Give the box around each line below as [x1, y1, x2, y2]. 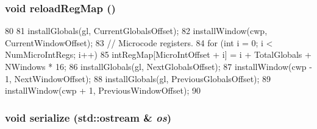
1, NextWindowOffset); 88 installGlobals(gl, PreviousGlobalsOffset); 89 [5, 72, 271, 85]
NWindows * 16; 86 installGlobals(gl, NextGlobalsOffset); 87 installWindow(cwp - [5, 60, 312, 72]
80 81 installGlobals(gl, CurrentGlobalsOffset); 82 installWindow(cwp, [5, 24, 268, 37]
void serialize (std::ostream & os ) [5, 110, 172, 125]
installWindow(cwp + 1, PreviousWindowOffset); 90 [5, 84, 201, 97]
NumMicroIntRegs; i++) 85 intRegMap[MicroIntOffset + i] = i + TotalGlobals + [5, 48, 312, 61]
